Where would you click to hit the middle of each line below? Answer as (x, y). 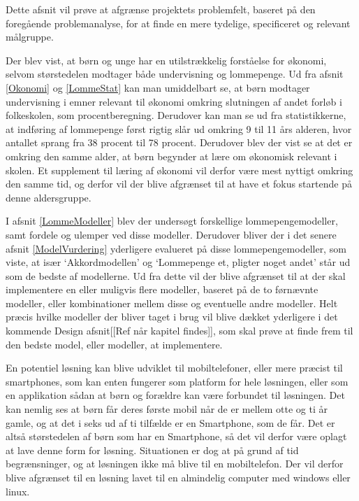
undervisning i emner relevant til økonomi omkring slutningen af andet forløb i (174, 101)
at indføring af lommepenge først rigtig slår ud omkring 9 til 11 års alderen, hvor (179, 128)
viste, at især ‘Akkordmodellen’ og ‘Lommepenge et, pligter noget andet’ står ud (178, 262)
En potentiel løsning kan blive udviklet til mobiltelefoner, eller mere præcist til (174, 368)
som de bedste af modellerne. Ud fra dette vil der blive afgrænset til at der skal (176, 275)
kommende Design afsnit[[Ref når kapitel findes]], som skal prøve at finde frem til (179, 331)
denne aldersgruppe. (49, 197)
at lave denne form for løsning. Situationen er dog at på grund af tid (152, 450)
